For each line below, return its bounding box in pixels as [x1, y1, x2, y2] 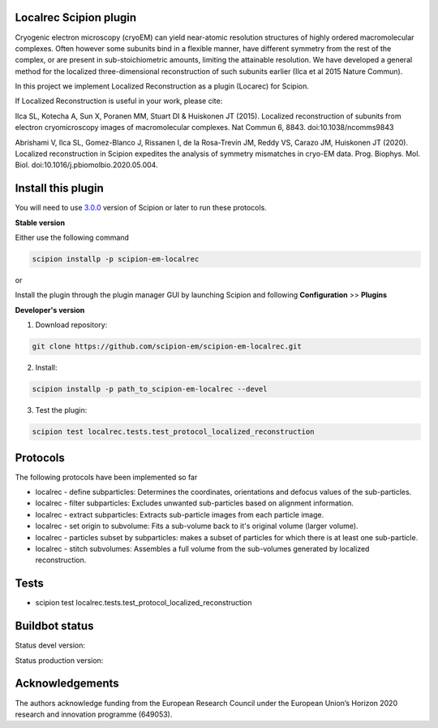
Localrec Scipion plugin [15, 11, 137, 24]
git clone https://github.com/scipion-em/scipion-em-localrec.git [32, 342, 302, 351]
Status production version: [15, 655, 104, 665]
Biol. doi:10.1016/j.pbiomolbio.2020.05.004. [15, 160, 158, 170]
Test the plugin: [35, 405, 88, 415]
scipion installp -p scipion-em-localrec [32, 254, 200, 264]
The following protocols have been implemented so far [15, 472, 198, 482]
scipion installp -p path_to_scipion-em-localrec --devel [32, 384, 268, 394]
